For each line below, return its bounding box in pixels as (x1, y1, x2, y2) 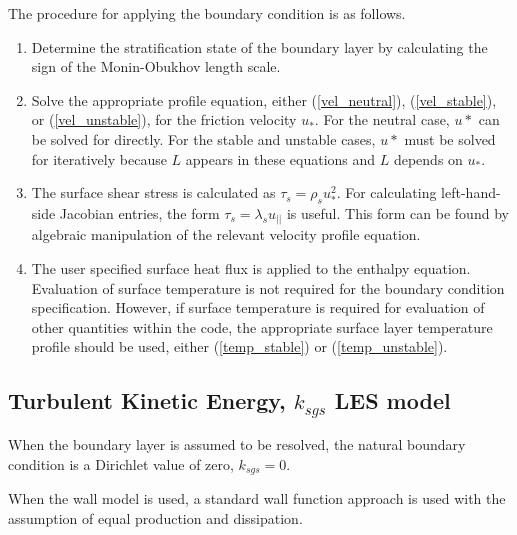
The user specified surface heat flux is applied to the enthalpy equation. (31, 258, 471, 279)
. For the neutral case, (314, 109, 450, 130)
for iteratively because (31, 148, 167, 169)
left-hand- (441, 182, 501, 203)
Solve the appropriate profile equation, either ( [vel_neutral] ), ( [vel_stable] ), (31, 89, 497, 110)
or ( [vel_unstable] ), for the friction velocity (31, 109, 297, 130)
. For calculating (336, 182, 437, 203)
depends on (393, 148, 463, 169)
